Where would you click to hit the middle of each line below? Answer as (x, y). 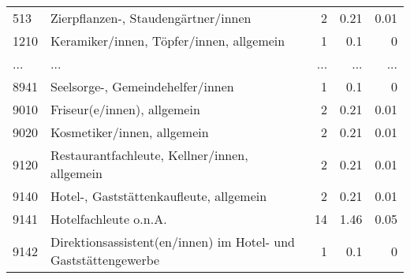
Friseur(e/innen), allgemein (125, 109)
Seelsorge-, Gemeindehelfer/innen (142, 86)
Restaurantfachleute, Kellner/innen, (149, 155)
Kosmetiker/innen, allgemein (130, 132)
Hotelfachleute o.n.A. (109, 219)
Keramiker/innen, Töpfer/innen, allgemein (168, 41)
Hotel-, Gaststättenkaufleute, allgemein (159, 196)
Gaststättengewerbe (105, 260)
